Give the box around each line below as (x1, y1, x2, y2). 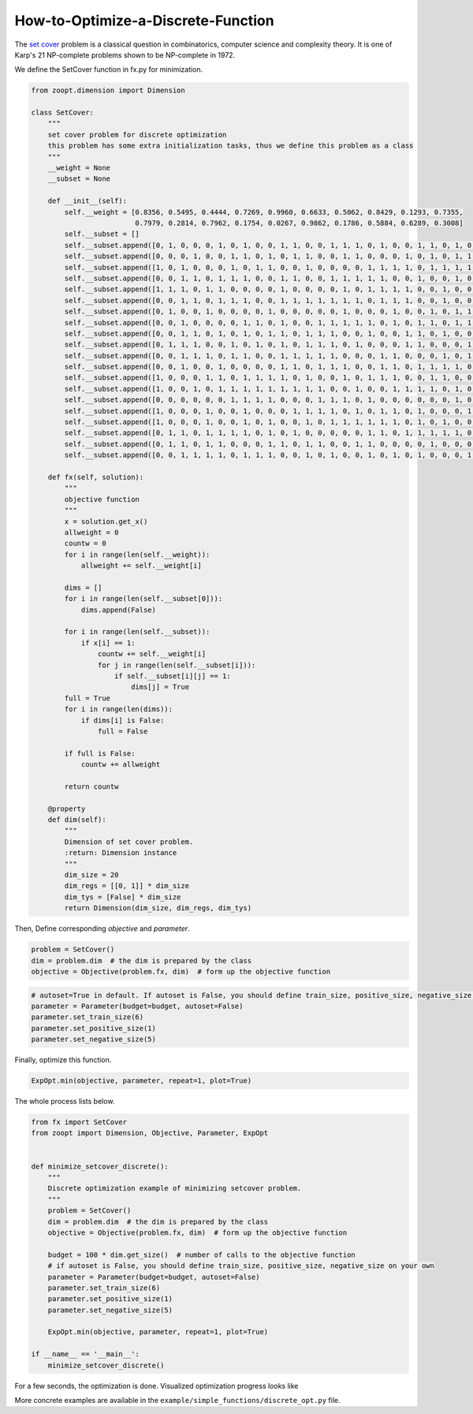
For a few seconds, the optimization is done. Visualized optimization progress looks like (14, 1381, 299, 1390)
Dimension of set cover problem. (64, 837, 194, 846)
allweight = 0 (64, 527, 119, 537)
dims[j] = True (130, 683, 189, 692)
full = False (97, 726, 148, 736)
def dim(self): (47, 816, 106, 824)
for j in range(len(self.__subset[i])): (97, 660, 256, 669)
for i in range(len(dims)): (64, 705, 173, 714)
